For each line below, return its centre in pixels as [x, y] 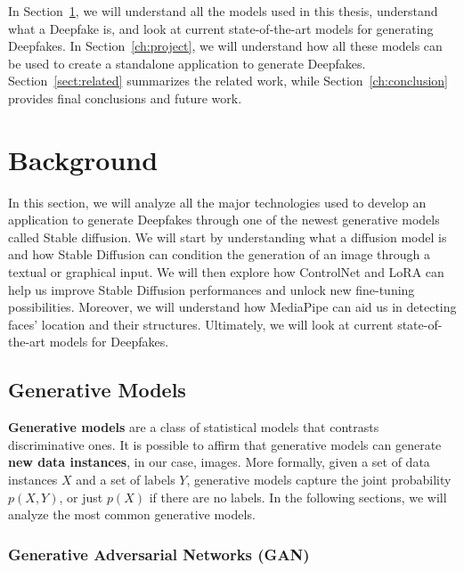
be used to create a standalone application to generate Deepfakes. [187, 63]
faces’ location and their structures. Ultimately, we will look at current [201, 324]
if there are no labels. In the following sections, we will [298, 497]
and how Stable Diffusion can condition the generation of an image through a [220, 254]
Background [83, 159]
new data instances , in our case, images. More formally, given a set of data [219, 462]
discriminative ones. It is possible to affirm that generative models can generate [225, 444]
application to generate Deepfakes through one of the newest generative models [224, 220]
